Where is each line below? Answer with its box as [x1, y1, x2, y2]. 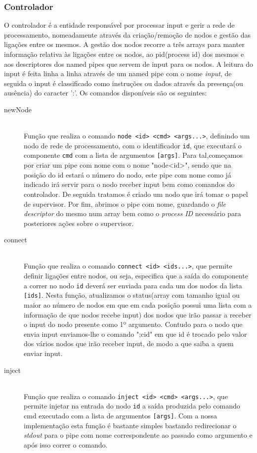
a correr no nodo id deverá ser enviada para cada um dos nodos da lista [24, 280, 242, 290]
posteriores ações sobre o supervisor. [24, 218, 134, 228]
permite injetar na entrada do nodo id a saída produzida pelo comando [24, 401, 240, 411]
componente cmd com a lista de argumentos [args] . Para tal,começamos [24, 150, 243, 160]
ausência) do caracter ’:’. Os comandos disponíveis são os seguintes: [4, 88, 207, 98]
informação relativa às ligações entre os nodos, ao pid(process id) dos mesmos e [4, 49, 244, 59]
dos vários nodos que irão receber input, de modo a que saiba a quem [24, 338, 234, 349]
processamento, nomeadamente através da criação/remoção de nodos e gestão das [4, 29, 251, 40]
